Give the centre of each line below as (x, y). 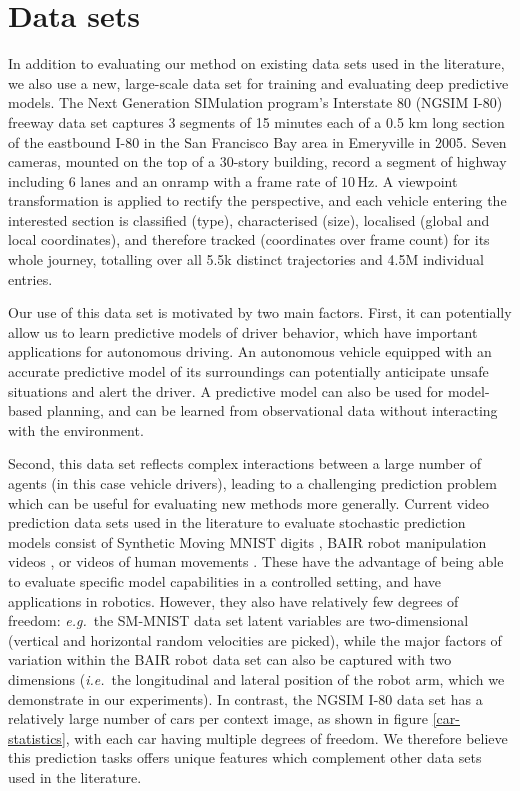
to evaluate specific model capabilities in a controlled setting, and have (225, 580)
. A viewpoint (416, 180)
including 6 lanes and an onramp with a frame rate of (172, 180)
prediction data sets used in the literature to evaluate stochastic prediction (237, 522)
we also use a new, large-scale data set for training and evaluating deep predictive (258, 82)
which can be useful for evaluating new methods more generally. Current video (249, 502)
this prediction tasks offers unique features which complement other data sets (245, 757)
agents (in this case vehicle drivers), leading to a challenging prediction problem (252, 483)
